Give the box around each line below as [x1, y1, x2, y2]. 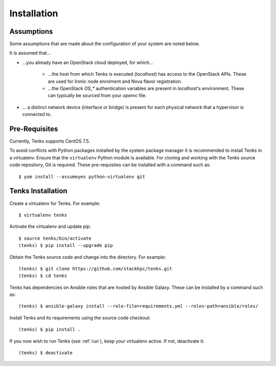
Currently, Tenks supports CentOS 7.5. [9, 138, 90, 144]
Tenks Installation [9, 187, 67, 195]
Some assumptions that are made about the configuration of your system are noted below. [9, 41, 200, 47]
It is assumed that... [9, 50, 51, 56]
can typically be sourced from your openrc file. [48, 93, 147, 99]
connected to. [22, 111, 52, 118]
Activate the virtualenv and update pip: [9, 223, 91, 230]
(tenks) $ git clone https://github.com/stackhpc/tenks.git [18, 266, 172, 271]
